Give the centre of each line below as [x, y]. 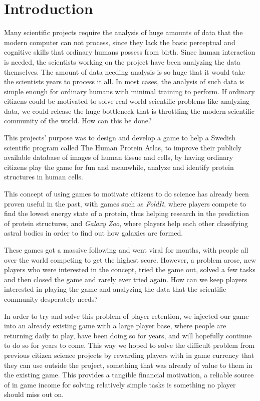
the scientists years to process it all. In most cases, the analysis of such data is [124, 81]
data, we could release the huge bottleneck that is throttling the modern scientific [129, 111]
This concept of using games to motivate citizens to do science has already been [126, 194]
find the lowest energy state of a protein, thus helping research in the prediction [126, 213]
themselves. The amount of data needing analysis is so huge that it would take [124, 71]
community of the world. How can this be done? [78, 121]
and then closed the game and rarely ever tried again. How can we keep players [126, 279]
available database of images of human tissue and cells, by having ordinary [119, 157]
